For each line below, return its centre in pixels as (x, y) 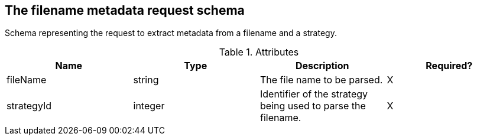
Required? (449, 66)
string (146, 80)
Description (322, 66)
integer (149, 106)
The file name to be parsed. (322, 80)
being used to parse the (313, 106)
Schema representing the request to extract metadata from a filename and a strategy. (171, 33)
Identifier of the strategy (314, 94)
